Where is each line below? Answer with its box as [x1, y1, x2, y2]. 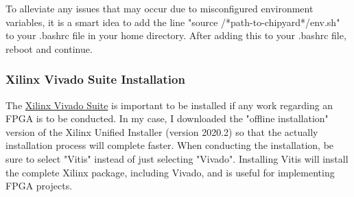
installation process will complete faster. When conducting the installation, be [5, 138, 334, 152]
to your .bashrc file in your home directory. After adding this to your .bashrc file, [5, 28, 346, 43]
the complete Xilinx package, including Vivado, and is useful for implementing [5, 165, 335, 179]
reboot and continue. [5, 41, 93, 56]
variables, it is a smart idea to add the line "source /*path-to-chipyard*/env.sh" [5, 14, 340, 29]
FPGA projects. [5, 178, 73, 193]
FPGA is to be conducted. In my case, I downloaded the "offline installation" [5, 111, 329, 126]
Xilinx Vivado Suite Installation [5, 71, 185, 88]
